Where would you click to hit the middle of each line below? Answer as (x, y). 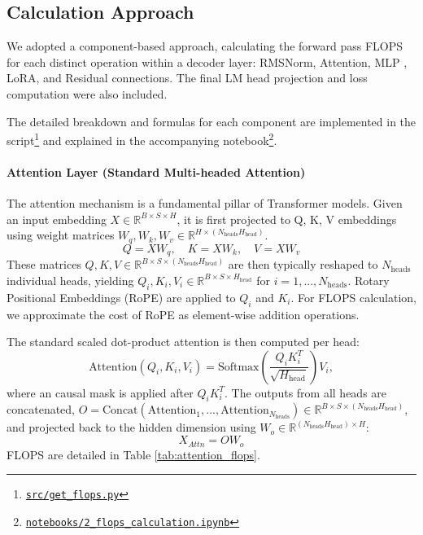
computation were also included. (87, 93)
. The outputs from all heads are (306, 392)
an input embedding (57, 219)
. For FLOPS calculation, (353, 297)
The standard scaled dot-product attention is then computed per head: (183, 342)
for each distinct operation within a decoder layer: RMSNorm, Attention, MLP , (207, 61)
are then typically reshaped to (303, 264)
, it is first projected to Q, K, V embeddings (287, 219)
